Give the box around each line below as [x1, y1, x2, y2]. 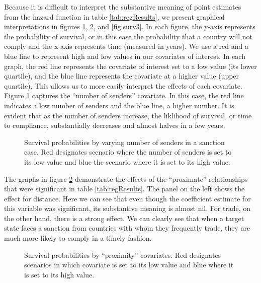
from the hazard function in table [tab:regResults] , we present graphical [4, 11, 225, 22]
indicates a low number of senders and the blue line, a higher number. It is [4, 100, 234, 110]
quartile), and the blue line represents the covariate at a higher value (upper [4, 70, 239, 81]
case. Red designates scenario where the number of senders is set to [24, 147, 232, 157]
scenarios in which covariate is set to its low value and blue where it [24, 259, 234, 270]
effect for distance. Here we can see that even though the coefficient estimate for [4, 193, 251, 203]
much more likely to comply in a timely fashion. [4, 233, 152, 243]
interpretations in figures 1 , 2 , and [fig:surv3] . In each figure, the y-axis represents [4, 21, 255, 32]
